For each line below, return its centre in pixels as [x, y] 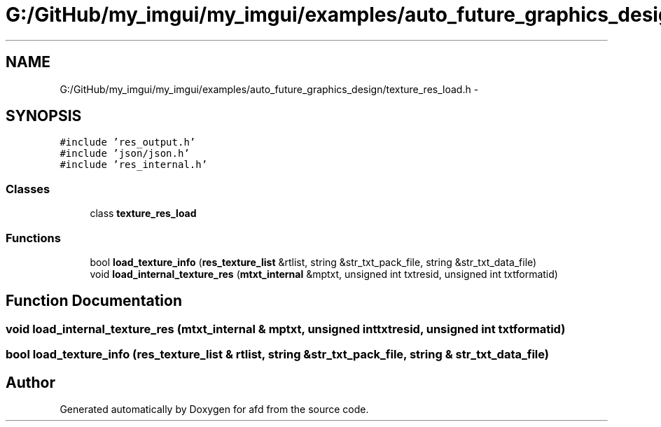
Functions [33, 238]
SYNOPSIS [44, 116]
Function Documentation [94, 301]
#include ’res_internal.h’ [134, 165]
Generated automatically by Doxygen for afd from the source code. [214, 409]
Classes [28, 189]
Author [30, 382]
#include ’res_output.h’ [128, 142]
